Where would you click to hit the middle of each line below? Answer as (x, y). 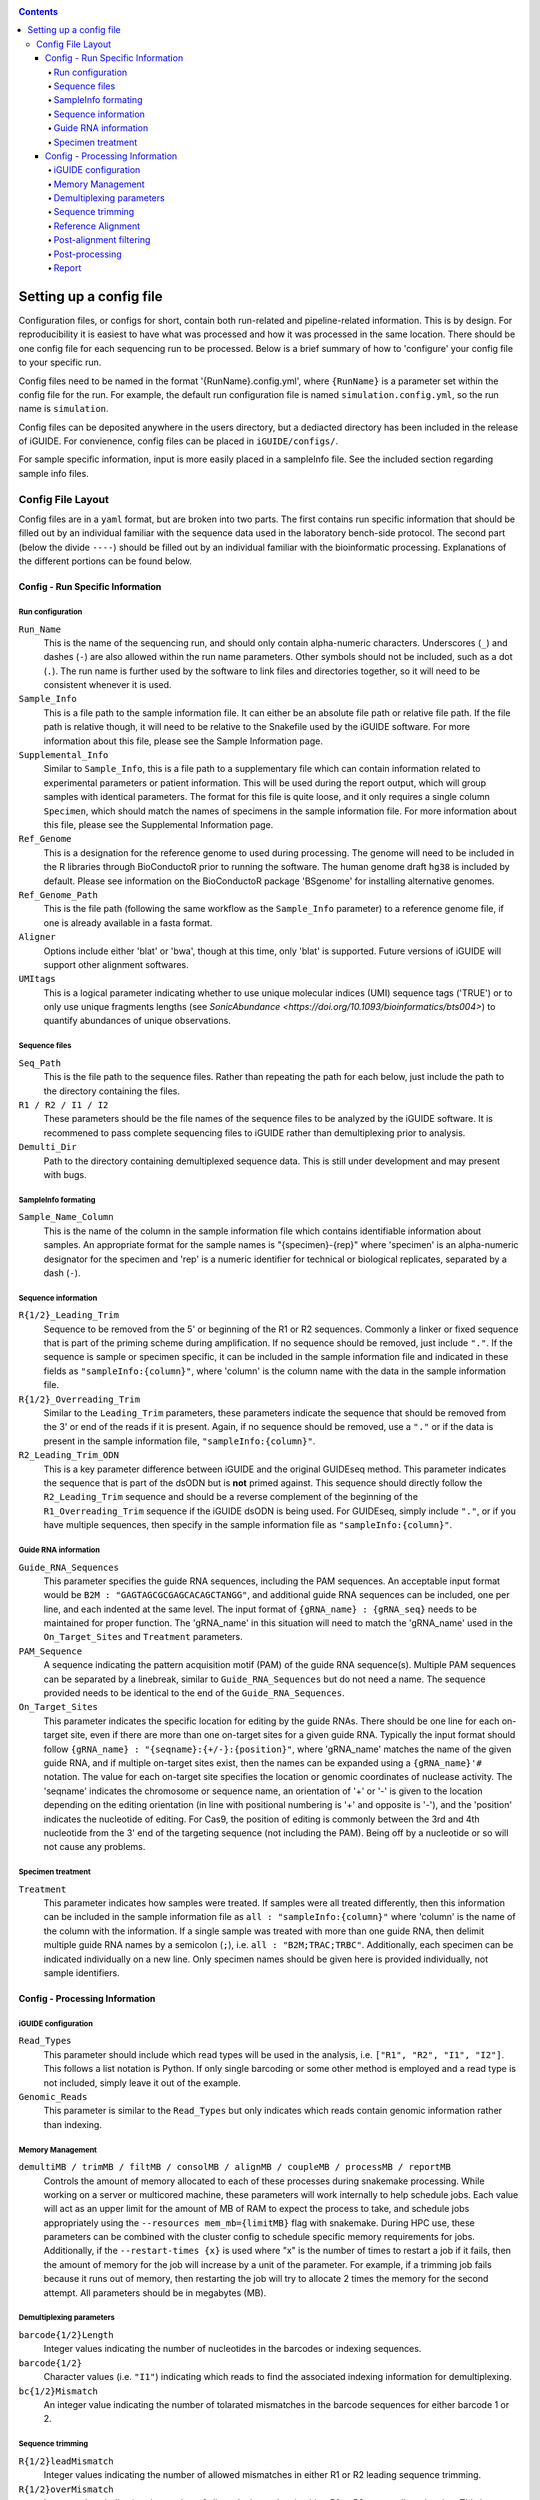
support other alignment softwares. (116, 964)
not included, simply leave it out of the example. (142, 2082)
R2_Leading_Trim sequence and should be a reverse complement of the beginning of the (231, 1497)
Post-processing (87, 254)
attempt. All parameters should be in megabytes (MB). (155, 2292)
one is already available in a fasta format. (128, 922)
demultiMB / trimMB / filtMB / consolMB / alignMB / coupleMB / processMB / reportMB (235, 2167)
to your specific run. (60, 362)
